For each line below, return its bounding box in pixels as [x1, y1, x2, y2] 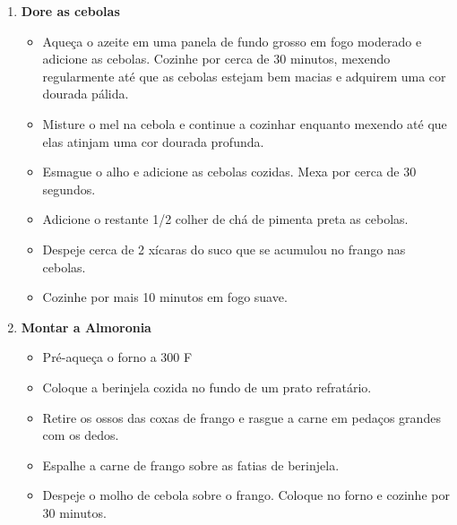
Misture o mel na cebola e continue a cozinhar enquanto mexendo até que [42, 114, 447, 133]
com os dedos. [42, 426, 119, 444]
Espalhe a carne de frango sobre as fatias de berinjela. [42, 455, 340, 474]
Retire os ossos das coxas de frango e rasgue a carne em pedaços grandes [42, 408, 441, 426]
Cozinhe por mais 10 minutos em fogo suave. [42, 288, 288, 306]
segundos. [42, 179, 96, 198]
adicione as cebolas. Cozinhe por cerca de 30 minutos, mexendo [42, 49, 391, 68]
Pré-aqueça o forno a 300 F [42, 348, 193, 366]
